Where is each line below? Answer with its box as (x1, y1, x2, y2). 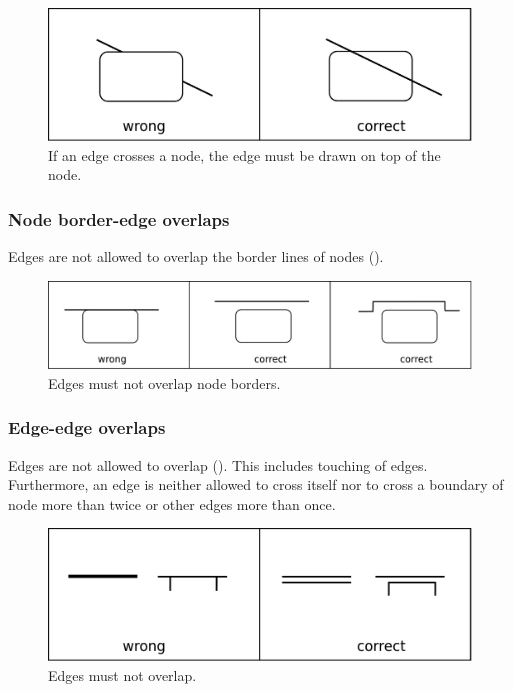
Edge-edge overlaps (8, 415, 166, 440)
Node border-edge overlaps (8, 206, 230, 231)
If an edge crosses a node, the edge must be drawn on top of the (48, 144, 441, 165)
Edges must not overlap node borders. (48, 372, 281, 393)
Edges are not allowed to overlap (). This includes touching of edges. (8, 454, 428, 475)
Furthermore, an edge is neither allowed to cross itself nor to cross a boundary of (8, 474, 504, 495)
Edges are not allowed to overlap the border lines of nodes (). (8, 245, 384, 266)
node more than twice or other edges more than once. (8, 493, 336, 514)
